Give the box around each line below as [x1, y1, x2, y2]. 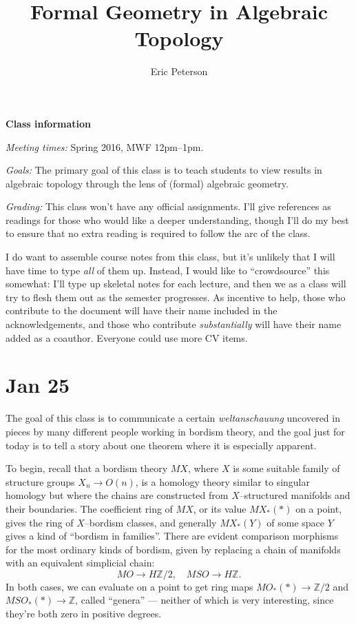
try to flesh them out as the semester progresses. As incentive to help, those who [6, 289, 346, 304]
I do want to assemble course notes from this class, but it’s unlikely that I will [6, 249, 335, 264]
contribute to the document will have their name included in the [6, 303, 278, 318]
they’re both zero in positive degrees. [6, 606, 162, 621]
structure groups [6, 474, 75, 489]
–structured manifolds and [239, 488, 350, 502]
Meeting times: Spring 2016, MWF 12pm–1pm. [6, 139, 204, 154]
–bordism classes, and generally [84, 515, 217, 529]
